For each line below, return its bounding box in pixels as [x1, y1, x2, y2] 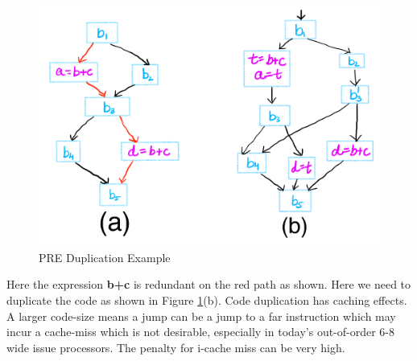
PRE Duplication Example [39, 248, 171, 265]
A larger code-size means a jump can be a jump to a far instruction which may [6, 307, 396, 324]
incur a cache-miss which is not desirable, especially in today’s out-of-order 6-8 [6, 323, 395, 340]
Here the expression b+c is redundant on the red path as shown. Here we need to [6, 276, 411, 293]
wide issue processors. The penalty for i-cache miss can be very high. [6, 338, 345, 355]
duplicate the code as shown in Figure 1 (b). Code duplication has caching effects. [6, 291, 407, 308]
